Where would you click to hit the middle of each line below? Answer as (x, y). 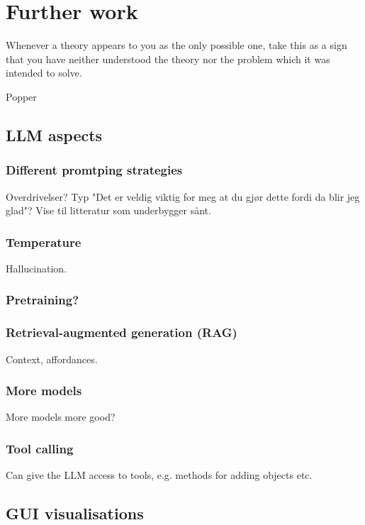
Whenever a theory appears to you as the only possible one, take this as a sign (176, 45)
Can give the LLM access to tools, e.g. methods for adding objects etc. (159, 475)
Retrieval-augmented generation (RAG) (122, 332)
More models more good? (61, 417)
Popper (21, 96)
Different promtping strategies (94, 170)
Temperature (44, 242)
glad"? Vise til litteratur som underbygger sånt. (108, 210)
